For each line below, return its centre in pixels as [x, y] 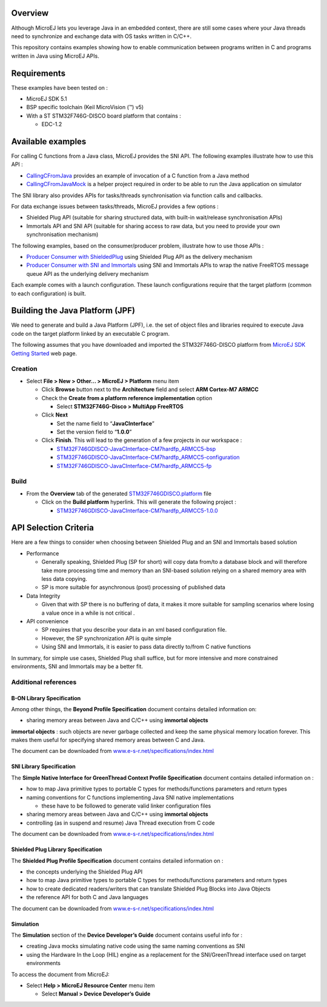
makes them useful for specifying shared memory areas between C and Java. [108, 740]
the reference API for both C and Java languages [87, 897]
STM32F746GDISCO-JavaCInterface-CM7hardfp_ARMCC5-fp [134, 466]
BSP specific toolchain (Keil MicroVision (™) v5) [85, 107]
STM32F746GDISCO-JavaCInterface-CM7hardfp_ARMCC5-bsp [136, 449]
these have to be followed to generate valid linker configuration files [126, 806]
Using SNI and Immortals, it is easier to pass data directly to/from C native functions [146, 647]
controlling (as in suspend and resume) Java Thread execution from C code [121, 823]
